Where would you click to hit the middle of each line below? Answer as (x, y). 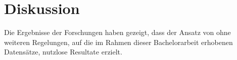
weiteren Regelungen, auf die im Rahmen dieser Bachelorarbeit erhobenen (118, 42)
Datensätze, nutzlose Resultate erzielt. (63, 52)
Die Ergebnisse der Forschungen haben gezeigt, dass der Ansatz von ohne (117, 32)
